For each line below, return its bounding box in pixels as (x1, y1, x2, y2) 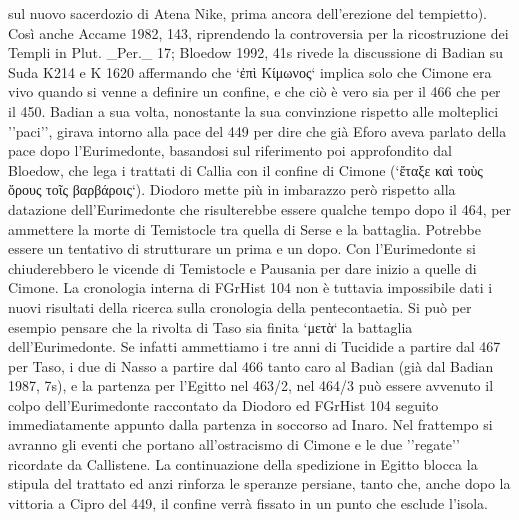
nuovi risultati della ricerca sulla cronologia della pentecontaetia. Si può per (8, 296, 472, 317)
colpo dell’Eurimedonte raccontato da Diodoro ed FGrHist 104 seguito (8, 394, 439, 415)
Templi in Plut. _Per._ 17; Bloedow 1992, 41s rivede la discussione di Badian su (8, 42, 504, 63)
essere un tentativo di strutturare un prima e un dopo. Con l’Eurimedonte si (8, 238, 476, 259)
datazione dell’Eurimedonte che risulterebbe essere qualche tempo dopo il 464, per (8, 198, 512, 219)
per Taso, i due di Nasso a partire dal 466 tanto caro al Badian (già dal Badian (8, 355, 494, 376)
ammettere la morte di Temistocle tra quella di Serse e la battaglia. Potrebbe (8, 218, 482, 239)
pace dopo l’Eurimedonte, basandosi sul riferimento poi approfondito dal (8, 140, 452, 161)
